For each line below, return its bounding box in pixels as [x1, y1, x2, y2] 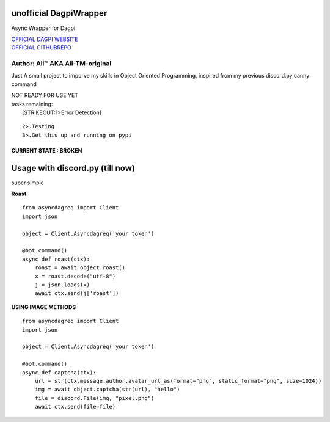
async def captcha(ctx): [22, 369, 97, 376]
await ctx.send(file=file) [34, 403, 116, 410]
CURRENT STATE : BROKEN [11, 147, 82, 154]
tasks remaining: [11, 100, 53, 107]
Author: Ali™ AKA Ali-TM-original [11, 59, 112, 68]
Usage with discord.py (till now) [11, 162, 136, 173]
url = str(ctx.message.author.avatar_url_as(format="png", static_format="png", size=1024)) [34, 377, 322, 384]
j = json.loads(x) [34, 281, 90, 288]
